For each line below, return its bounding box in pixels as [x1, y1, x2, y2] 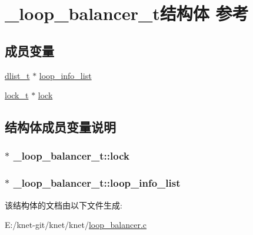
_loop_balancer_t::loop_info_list [13, 176, 181, 190]
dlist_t [5, 69, 30, 81]
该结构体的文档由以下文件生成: [5, 198, 122, 211]
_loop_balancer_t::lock [13, 148, 129, 163]
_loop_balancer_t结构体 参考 [5, 1, 249, 25]
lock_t [5, 89, 29, 101]
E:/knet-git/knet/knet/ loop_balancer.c [5, 219, 147, 231]
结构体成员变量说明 [5, 118, 116, 136]
